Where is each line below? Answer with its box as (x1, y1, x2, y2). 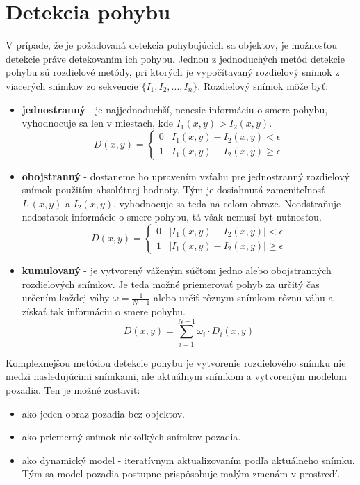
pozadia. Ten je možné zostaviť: (6, 382, 140, 397)
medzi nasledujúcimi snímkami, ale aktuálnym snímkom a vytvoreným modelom (6, 369, 347, 383)
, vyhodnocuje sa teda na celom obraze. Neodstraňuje (113, 196, 341, 210)
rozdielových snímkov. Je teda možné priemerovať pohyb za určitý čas (22, 276, 320, 291)
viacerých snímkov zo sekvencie (6, 78, 138, 93)
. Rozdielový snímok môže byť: (197, 78, 329, 93)
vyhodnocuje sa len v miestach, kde (22, 116, 173, 130)
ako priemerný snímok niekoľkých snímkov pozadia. (22, 429, 241, 444)
